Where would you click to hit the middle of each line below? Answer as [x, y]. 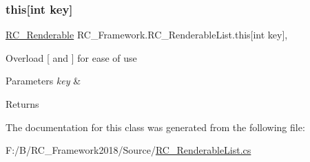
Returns [22, 104]
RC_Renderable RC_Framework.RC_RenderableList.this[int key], [147, 35]
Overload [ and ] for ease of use [71, 57]
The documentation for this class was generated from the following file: [155, 127]
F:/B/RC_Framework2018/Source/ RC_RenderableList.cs [128, 150]
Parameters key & [43, 81]
